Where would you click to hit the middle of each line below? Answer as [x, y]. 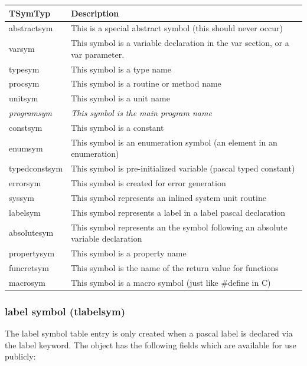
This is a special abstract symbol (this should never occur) [177, 28]
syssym [22, 197]
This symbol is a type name [121, 69]
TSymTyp [30, 13]
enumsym [26, 148]
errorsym [25, 183]
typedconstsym [36, 168]
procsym [24, 83]
